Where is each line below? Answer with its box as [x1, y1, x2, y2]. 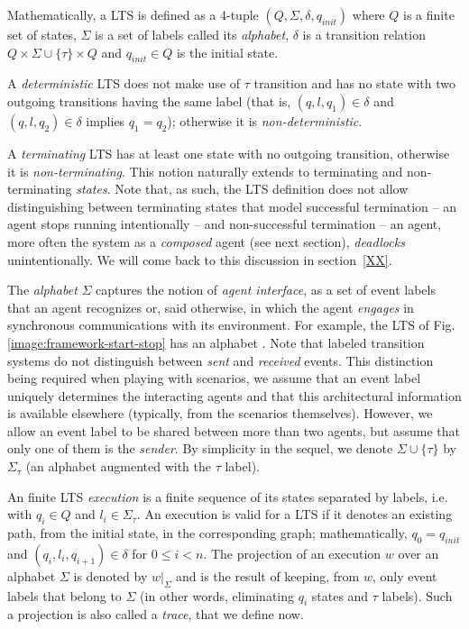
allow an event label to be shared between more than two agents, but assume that [7, 421, 460, 440]
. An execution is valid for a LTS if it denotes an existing [136, 505, 453, 524]
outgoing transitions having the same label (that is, [7, 91, 291, 110]
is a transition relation [302, 25, 426, 43]
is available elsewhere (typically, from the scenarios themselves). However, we [7, 404, 433, 423]
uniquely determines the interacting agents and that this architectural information [7, 386, 462, 405]
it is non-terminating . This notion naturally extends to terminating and [7, 161, 403, 180]
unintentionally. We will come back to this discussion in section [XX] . [7, 250, 392, 269]
